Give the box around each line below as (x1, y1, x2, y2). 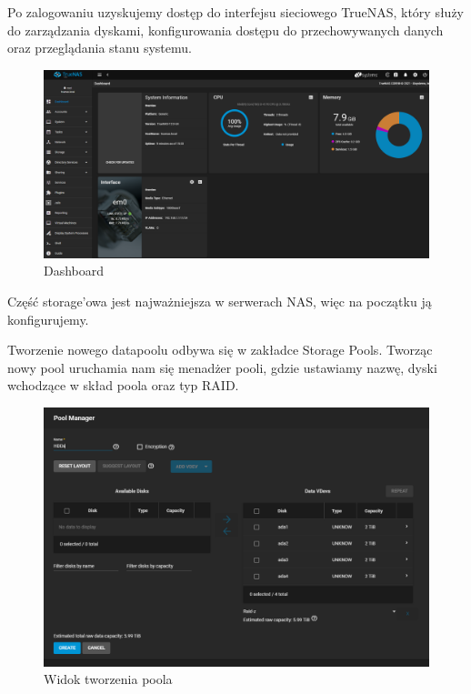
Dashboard (44, 261, 105, 280)
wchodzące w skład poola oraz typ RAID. (7, 376, 239, 395)
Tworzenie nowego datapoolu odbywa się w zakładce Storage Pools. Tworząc (7, 340, 433, 359)
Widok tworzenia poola (44, 669, 173, 689)
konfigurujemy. (7, 309, 89, 328)
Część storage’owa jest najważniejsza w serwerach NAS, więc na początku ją (7, 292, 432, 310)
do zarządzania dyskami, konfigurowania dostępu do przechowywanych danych (7, 20, 444, 39)
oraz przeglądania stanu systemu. (7, 38, 192, 57)
